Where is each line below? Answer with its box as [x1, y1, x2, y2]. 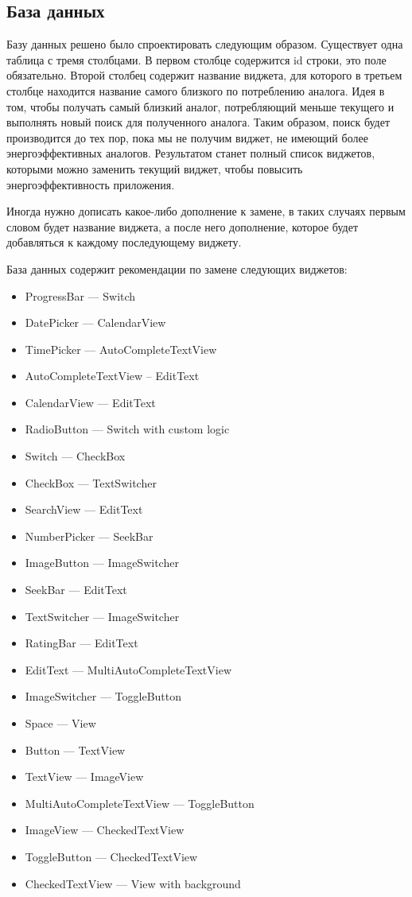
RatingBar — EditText [25, 635, 138, 651]
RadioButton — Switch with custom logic [25, 421, 230, 437]
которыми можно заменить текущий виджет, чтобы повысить [6, 160, 303, 177]
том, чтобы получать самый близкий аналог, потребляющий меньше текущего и [6, 98, 395, 115]
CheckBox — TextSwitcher [25, 474, 157, 491]
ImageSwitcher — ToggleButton [25, 688, 182, 705]
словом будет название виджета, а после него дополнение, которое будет [6, 218, 358, 235]
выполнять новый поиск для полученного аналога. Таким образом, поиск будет [6, 114, 391, 130]
